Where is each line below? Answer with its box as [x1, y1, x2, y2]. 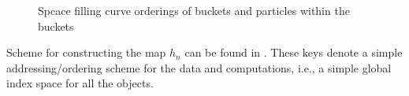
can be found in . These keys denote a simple [184, 44, 403, 61]
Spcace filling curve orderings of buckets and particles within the [38, 2, 350, 18]
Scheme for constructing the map [6, 44, 166, 61]
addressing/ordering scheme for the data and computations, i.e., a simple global [6, 59, 392, 76]
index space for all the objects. [6, 75, 154, 91]
